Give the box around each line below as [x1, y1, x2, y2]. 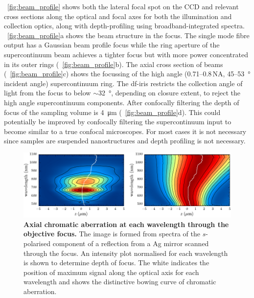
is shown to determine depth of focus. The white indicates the [23, 257, 209, 268]
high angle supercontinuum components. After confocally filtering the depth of [4, 97, 239, 107]
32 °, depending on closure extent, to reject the [98, 88, 241, 98]
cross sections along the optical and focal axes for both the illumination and [4, 11, 232, 21]
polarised [23, 238, 50, 248]
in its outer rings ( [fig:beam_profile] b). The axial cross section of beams [4, 59, 223, 69]
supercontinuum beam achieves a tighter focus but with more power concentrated [4, 49, 248, 59]
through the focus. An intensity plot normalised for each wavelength [23, 248, 228, 258]
